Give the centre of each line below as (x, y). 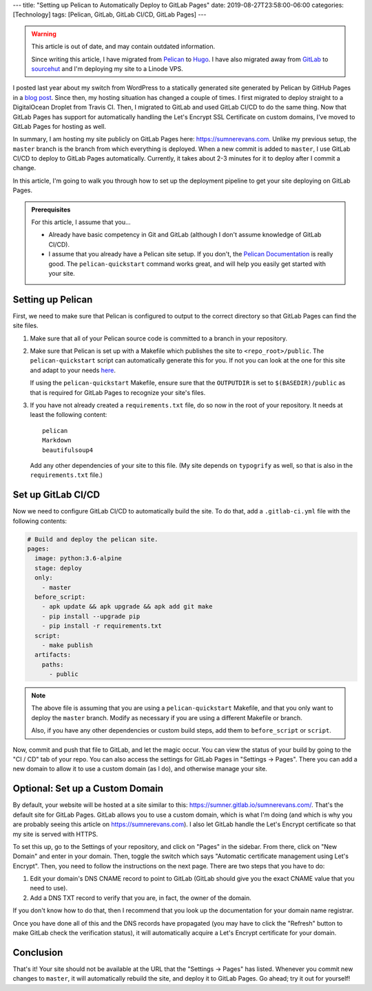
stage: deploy (59, 568)
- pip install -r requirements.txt (102, 626)
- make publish (67, 645)
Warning (44, 34)
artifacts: (53, 655)
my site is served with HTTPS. (55, 834)
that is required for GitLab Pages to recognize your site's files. (118, 392)
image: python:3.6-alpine (78, 559)
